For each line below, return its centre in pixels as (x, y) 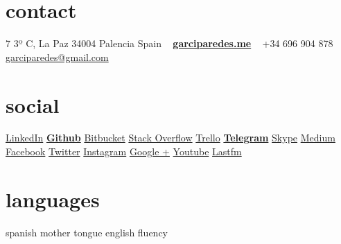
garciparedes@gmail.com (57, 56)
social (33, 104)
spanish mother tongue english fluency (87, 232)
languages (53, 199)
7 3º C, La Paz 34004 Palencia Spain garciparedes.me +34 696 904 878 (169, 43)
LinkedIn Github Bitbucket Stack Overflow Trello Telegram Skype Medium (170, 138)
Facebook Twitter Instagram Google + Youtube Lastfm (124, 151)
